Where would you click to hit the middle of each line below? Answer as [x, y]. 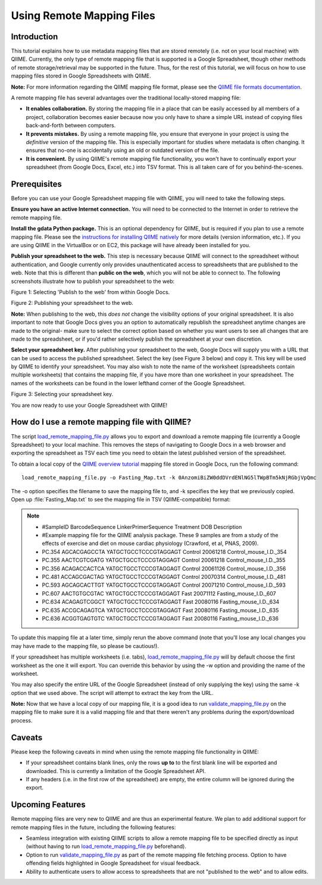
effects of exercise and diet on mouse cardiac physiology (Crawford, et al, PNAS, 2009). [150, 543]
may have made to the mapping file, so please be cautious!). [85, 646]
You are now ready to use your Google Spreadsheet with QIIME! [89, 405]
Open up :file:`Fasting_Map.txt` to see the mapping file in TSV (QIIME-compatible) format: [121, 499]
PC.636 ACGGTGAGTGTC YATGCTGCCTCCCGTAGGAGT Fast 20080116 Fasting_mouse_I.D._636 [160, 618]
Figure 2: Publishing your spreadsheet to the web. [72, 303]
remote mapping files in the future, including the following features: [93, 827]
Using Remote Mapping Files [83, 15]
